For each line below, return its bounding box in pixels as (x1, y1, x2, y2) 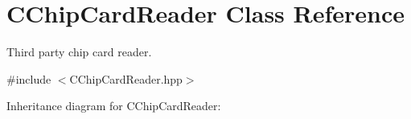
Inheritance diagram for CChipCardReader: (6, 97, 221, 114)
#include (6, 70, 51, 87)
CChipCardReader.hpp (69, 70, 183, 87)
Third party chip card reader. (6, 43, 152, 60)
